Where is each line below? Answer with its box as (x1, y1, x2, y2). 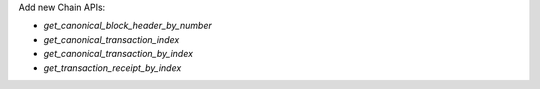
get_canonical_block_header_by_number (43, 20, 212, 32)
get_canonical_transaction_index (43, 33, 180, 45)
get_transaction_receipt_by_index (43, 61, 182, 74)
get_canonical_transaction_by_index (43, 48, 194, 60)
